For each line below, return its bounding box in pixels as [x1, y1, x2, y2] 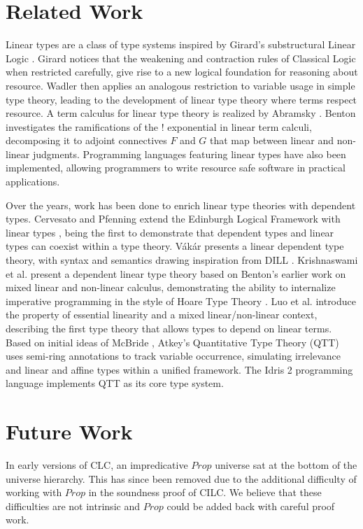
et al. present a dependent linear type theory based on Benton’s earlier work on [6, 266, 346, 281]
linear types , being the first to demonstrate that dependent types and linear [6, 225, 334, 239]
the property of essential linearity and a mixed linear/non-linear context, [6, 307, 318, 322]
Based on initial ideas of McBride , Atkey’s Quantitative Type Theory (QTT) [6, 334, 339, 349]
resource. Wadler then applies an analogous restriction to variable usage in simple [6, 78, 355, 92]
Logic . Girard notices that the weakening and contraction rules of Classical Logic [6, 50, 356, 65]
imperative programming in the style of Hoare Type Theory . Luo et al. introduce [6, 293, 357, 308]
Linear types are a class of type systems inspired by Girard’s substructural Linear [6, 37, 356, 52]
